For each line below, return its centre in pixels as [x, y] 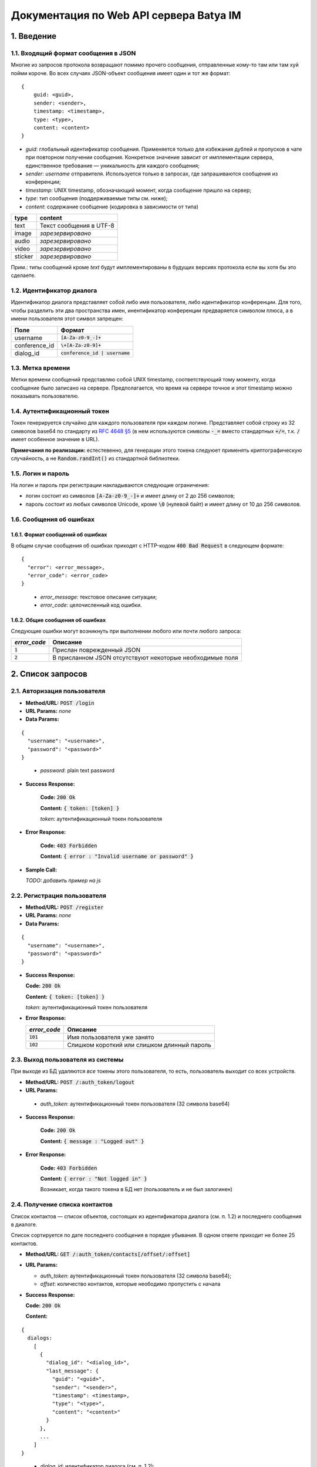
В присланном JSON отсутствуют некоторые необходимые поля [145, 657]
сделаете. [23, 275]
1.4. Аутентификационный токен [60, 411]
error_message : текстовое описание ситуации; [99, 597]
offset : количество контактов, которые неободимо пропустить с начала [130, 1284]
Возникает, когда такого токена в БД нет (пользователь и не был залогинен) [136, 1189]
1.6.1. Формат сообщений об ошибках [59, 535]
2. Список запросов [49, 674]
